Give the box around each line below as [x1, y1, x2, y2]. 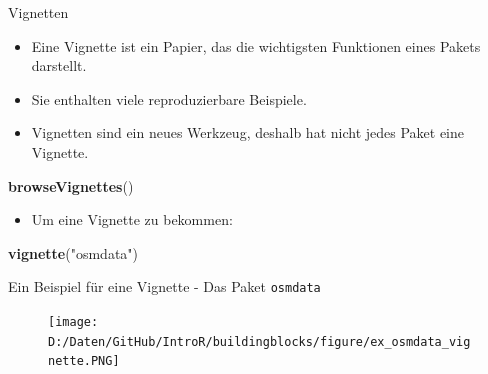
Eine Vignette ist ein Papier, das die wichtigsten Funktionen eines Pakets [31, 35, 481, 56]
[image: [48, 315, 99, 329]
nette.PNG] [48, 354, 120, 369]
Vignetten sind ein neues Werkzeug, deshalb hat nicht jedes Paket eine [31, 122, 464, 143]
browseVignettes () [8, 175, 134, 196]
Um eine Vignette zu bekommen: [31, 209, 233, 230]
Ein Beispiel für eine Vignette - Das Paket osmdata [8, 276, 321, 297]
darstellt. [31, 55, 87, 76]
